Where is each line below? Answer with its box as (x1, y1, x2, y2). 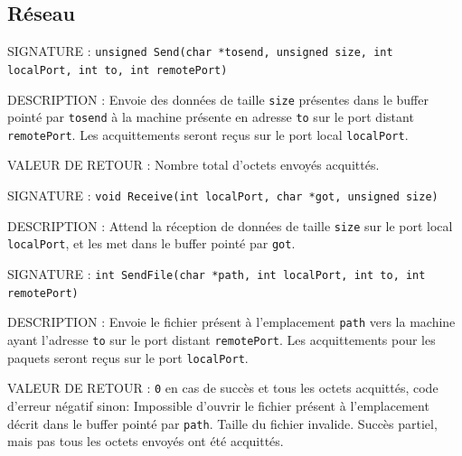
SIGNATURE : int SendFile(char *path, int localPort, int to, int (7, 265, 426, 284)
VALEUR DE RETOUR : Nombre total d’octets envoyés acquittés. (7, 155, 380, 174)
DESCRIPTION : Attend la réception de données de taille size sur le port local (7, 216, 453, 235)
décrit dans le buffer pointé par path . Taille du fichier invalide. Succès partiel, (7, 414, 438, 433)
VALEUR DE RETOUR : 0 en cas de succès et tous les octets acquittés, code (7, 378, 438, 397)
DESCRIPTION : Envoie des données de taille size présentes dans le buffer (7, 89, 429, 108)
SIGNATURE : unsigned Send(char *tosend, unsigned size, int (7, 42, 393, 60)
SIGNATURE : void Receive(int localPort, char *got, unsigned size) (7, 186, 438, 205)
